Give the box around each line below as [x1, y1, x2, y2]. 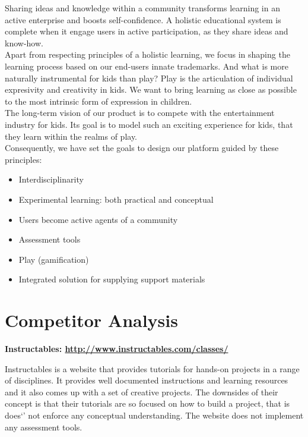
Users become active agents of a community [18, 213, 178, 225]
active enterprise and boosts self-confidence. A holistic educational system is [5, 13, 281, 26]
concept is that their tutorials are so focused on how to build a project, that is [5, 397, 290, 410]
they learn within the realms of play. [5, 130, 138, 142]
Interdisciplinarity [18, 173, 84, 186]
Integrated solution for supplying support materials [18, 273, 205, 285]
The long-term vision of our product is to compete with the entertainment [5, 106, 275, 119]
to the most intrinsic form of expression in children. [5, 95, 192, 107]
